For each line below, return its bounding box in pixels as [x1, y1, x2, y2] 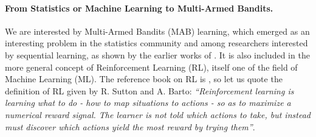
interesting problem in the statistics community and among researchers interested [5, 37, 308, 49]
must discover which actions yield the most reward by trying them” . [5, 120, 255, 133]
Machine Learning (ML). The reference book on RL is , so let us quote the [5, 72, 283, 85]
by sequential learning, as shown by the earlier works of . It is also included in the [5, 48, 310, 61]
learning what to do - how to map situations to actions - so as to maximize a [5, 96, 291, 109]
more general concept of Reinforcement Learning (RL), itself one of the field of [5, 60, 298, 73]
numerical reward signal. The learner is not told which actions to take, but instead [5, 108, 311, 121]
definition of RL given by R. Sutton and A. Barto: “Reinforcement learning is [5, 84, 294, 97]
